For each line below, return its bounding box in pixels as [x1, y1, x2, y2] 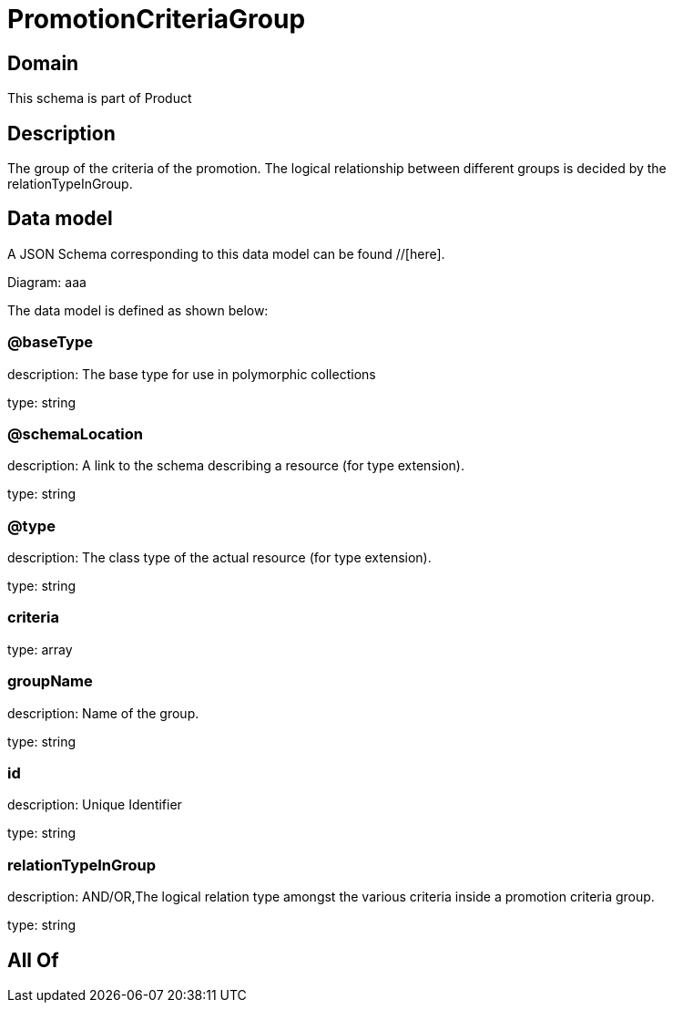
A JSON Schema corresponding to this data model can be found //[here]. [7, 245, 445, 262]
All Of [7, 948, 59, 972]
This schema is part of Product [7, 90, 192, 107]
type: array [7, 641, 73, 657]
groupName [7, 672, 93, 691]
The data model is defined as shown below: [7, 302, 269, 318]
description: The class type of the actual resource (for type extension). [7, 550, 432, 566]
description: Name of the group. [7, 705, 199, 721]
